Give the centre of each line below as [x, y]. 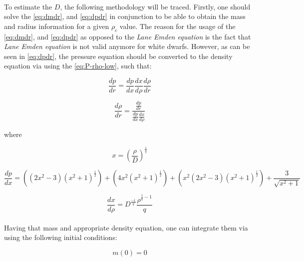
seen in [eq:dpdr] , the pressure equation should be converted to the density [118, 56]
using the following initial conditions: [61, 237]
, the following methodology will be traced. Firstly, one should [155, 6]
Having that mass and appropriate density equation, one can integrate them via [126, 227]
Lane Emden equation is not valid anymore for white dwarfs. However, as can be [127, 46]
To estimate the [28, 6]
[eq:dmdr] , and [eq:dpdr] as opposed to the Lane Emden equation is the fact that [128, 36]
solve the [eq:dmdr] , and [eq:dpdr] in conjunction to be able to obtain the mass [125, 16]
